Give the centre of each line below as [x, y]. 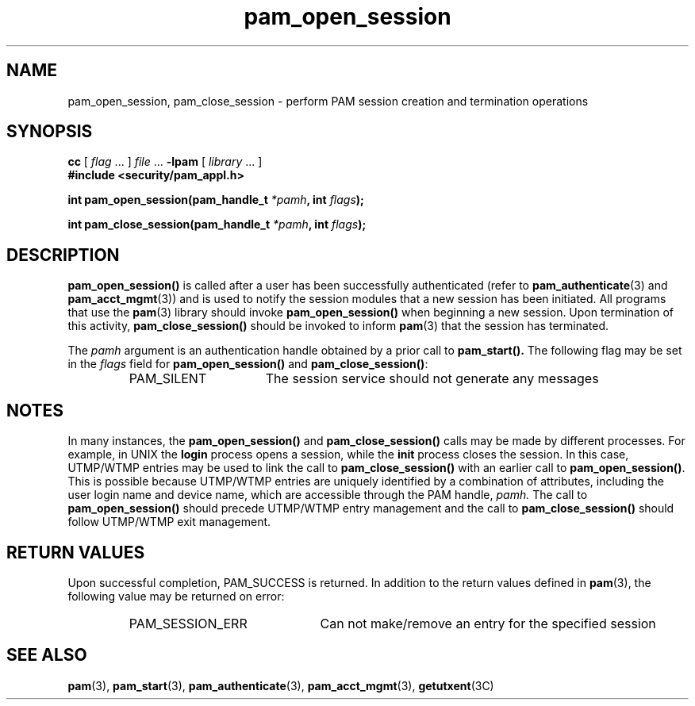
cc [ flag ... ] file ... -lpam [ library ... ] [165, 162]
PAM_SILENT [168, 379]
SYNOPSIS [50, 132]
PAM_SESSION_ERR [188, 623]
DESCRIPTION [63, 255]
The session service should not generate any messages [432, 379]
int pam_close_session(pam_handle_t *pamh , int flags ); [217, 224]
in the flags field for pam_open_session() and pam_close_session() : [248, 364]
